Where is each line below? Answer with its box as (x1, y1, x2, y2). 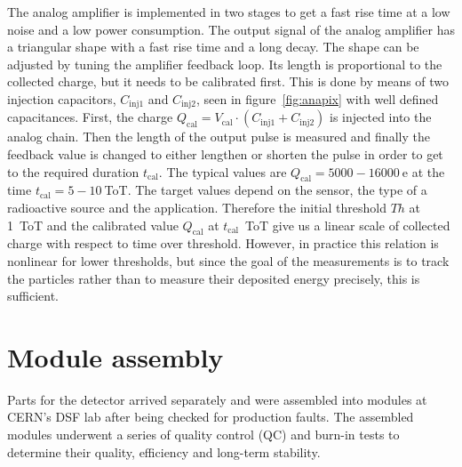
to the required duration (7, 162, 139, 181)
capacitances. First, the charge (7, 108, 173, 126)
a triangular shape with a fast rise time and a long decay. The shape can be (7, 37, 419, 56)
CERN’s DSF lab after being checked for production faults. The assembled (7, 407, 414, 426)
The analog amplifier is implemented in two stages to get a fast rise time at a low (7, 3, 450, 20)
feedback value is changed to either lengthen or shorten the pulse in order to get (7, 145, 443, 164)
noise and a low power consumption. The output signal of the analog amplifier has (7, 20, 456, 38)
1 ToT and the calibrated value (7, 215, 179, 234)
